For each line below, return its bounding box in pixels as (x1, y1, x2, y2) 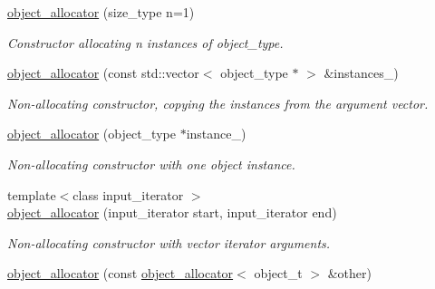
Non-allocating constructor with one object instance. (7, 154, 295, 173)
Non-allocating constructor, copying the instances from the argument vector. (7, 93, 429, 112)
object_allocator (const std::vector (7, 63, 199, 82)
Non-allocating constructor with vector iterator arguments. (7, 233, 331, 252)
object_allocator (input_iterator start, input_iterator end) (7, 203, 337, 222)
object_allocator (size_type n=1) (7, 3, 195, 21)
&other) (327, 264, 372, 283)
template (7, 185, 56, 204)
